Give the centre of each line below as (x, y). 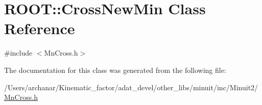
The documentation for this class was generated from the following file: (115, 70)
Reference (40, 28)
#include (18, 53)
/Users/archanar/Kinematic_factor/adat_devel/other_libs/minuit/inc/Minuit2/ (131, 87)
